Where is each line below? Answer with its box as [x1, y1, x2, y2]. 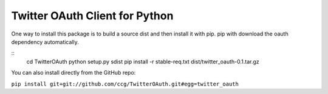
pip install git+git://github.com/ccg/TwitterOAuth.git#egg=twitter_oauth [11, 80, 239, 87]
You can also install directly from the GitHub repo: [11, 69, 136, 77]
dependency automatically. [11, 38, 79, 45]
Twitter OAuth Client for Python [11, 9, 174, 22]
